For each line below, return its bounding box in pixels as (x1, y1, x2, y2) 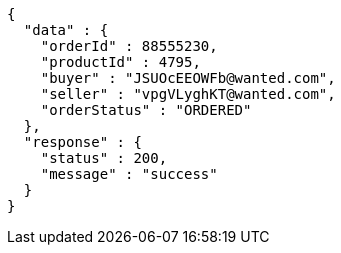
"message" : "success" (40, 166, 218, 182)
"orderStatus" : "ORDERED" (40, 102, 252, 118)
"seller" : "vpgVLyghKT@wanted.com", (40, 86, 336, 102)
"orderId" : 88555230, (40, 38, 218, 54)
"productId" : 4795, (40, 54, 201, 70)
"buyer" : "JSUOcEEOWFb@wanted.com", (40, 70, 336, 86)
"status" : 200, (40, 150, 168, 166)
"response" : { (23, 134, 142, 150)
